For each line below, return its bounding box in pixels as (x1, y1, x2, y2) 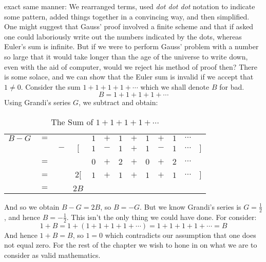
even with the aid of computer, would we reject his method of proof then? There (4, 61, 257, 72)
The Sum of (51, 115, 93, 128)
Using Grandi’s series (4, 97, 71, 108)
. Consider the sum (21, 81, 81, 92)
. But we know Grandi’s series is (140, 201, 241, 212)
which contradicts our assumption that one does (105, 229, 256, 240)
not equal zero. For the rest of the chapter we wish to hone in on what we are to (4, 239, 257, 250)
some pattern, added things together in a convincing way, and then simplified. (4, 11, 250, 22)
